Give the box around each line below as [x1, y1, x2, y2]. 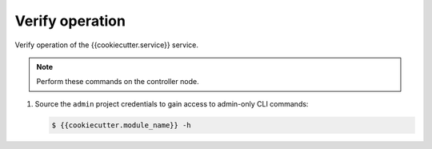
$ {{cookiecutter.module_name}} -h [51, 120, 191, 130]
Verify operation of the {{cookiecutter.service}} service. [14, 40, 199, 50]
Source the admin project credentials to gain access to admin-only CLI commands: [34, 99, 309, 108]
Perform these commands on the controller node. [36, 77, 199, 87]
